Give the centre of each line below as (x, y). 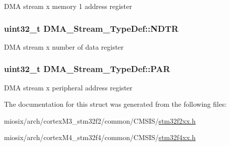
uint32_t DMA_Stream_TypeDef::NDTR (91, 28)
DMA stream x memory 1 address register (68, 6)
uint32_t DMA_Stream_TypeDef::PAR (87, 69)
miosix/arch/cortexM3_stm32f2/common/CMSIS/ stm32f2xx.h (100, 120)
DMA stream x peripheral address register (68, 87)
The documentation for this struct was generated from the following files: (115, 104)
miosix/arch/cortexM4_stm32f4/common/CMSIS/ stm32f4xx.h (100, 137)
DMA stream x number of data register (64, 46)
